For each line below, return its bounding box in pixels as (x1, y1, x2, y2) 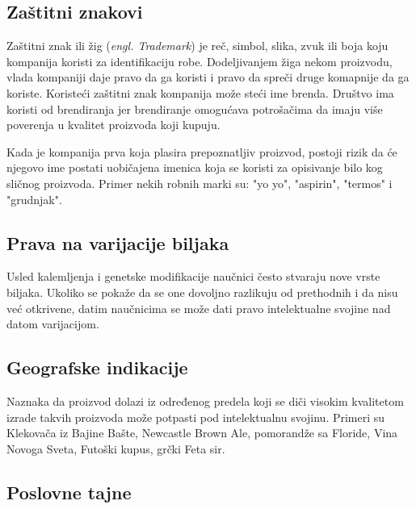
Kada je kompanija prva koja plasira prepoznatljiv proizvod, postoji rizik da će (6, 143, 397, 160)
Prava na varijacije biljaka (6, 230, 229, 255)
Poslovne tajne (6, 479, 132, 504)
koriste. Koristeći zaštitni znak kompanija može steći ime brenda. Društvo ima (6, 84, 394, 101)
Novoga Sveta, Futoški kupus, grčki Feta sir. (6, 440, 225, 457)
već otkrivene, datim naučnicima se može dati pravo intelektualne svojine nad (6, 299, 391, 316)
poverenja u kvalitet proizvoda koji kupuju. (6, 116, 221, 133)
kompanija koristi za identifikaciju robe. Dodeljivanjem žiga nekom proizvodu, (6, 52, 393, 69)
